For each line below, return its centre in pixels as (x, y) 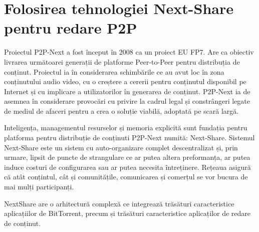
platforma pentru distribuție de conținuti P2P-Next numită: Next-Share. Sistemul (129, 138)
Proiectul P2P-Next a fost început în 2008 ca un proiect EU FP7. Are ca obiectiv (129, 52)
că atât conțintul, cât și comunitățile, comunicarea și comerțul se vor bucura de (126, 177)
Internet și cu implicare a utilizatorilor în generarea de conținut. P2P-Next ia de (127, 91)
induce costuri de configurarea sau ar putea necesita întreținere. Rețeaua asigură (127, 167)
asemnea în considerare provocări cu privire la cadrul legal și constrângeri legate (127, 101)
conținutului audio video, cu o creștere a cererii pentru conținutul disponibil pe (125, 81)
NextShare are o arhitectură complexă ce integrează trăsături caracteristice (119, 203)
